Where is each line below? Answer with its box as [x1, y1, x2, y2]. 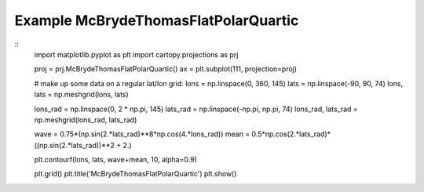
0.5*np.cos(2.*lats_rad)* [251, 129, 331, 139]
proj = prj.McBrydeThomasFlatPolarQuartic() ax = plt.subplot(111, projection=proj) [34, 64, 298, 74]
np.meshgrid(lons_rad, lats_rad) [34, 114, 137, 125]
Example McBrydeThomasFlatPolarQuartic [14, 12, 299, 29]
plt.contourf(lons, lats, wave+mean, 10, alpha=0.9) [34, 155, 198, 165]
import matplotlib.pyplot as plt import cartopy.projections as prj [34, 49, 239, 59]
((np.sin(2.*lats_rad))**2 [34, 140, 115, 150]
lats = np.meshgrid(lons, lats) [34, 90, 129, 100]
